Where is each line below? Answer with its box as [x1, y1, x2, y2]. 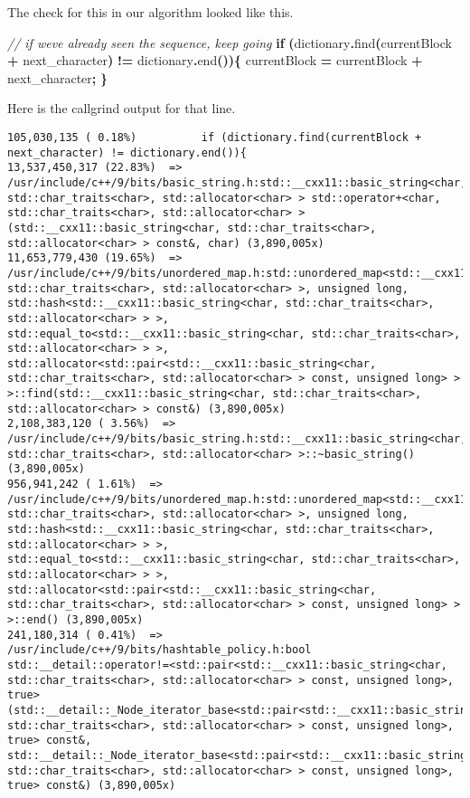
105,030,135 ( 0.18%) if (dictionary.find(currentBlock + [7, 130, 422, 144]
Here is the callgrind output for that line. [7, 99, 236, 118]
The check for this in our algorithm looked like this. [7, 3, 294, 21]
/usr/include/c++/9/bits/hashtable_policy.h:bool [7, 643, 312, 657]
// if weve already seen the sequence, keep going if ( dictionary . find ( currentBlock [7, 33, 452, 52]
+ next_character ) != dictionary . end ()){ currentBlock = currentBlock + [7, 51, 423, 70]
